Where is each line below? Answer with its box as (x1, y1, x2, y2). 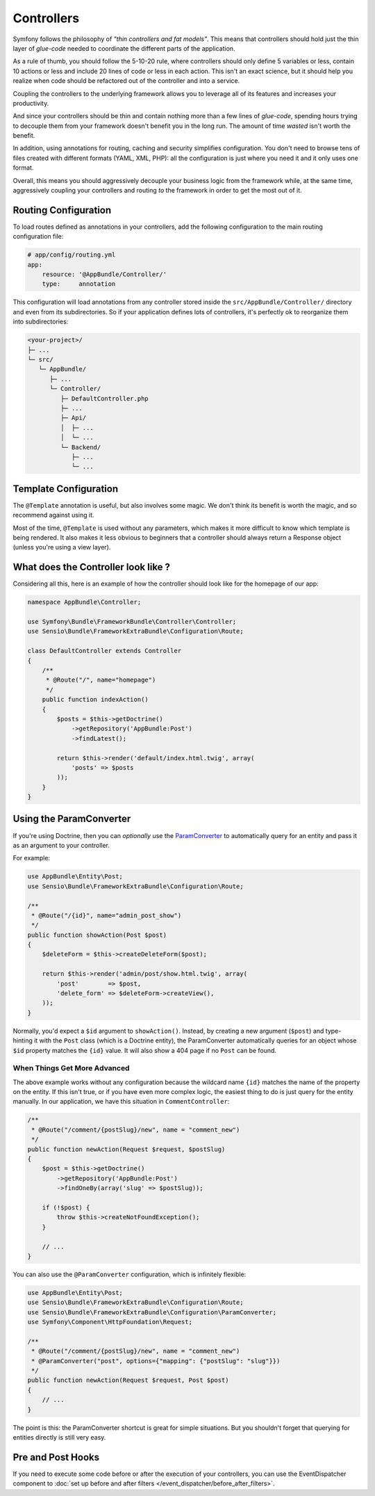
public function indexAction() (42, 695, 149, 704)
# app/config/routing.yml (27, 251, 116, 259)
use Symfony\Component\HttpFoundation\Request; (27, 1318, 192, 1326)
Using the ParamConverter (12, 813, 131, 825)
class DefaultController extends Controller (27, 647, 182, 655)
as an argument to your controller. (12, 841, 110, 849)
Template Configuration (12, 483, 118, 494)
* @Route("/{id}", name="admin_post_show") (31, 911, 182, 919)
